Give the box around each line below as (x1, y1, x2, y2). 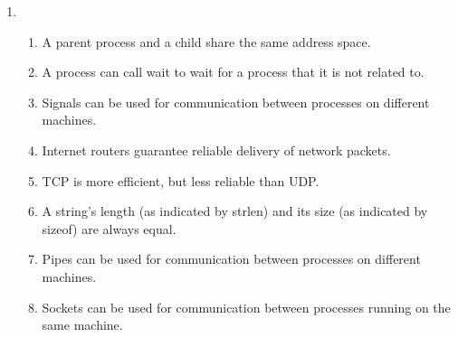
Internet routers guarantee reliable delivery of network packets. (42, 140, 391, 159)
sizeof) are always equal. (42, 219, 177, 238)
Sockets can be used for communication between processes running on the (42, 297, 451, 316)
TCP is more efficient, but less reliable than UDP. (42, 171, 320, 190)
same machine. (42, 315, 123, 334)
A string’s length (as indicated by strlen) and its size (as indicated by (42, 201, 428, 220)
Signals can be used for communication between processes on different (42, 92, 430, 111)
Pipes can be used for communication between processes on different (42, 249, 421, 268)
